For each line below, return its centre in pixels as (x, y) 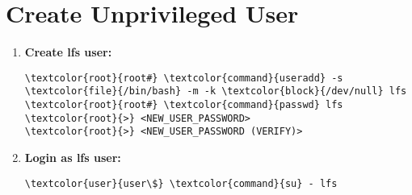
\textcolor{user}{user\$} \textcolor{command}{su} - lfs (181, 183)
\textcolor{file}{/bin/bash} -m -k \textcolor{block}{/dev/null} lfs (216, 91)
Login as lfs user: (73, 157)
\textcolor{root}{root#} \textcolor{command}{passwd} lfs (184, 105)
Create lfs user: (68, 52)
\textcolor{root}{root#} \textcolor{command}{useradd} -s (184, 78)
